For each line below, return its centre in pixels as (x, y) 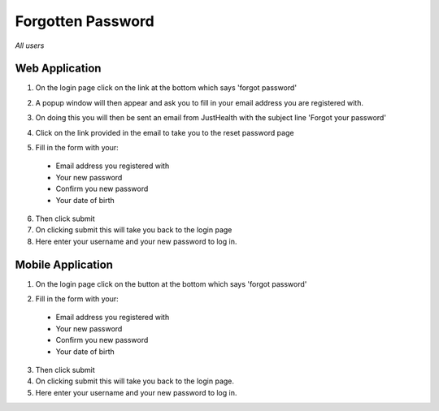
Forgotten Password (85, 21)
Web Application (58, 69)
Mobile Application (64, 264)
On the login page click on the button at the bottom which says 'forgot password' (171, 283)
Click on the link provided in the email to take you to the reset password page (165, 132)
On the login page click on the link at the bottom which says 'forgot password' (166, 88)
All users (30, 45)
